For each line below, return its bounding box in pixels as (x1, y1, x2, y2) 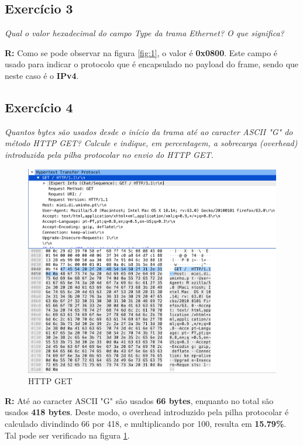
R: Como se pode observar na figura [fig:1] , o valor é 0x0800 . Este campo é (5, 46, 278, 58)
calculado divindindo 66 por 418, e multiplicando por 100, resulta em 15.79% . (5, 417, 287, 429)
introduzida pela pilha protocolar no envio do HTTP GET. (5, 148, 214, 160)
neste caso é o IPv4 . (5, 69, 79, 81)
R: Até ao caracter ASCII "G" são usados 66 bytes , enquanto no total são (5, 394, 274, 406)
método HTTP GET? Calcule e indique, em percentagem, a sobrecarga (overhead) (5, 137, 298, 149)
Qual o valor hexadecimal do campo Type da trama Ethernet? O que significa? (5, 27, 284, 39)
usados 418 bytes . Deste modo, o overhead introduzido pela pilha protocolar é (5, 406, 289, 418)
